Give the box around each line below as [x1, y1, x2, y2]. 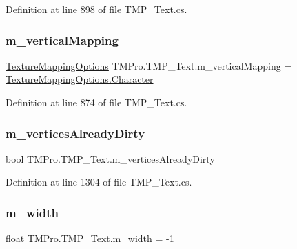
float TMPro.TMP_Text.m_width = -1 [6, 231, 174, 246]
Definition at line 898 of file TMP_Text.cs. [6, 2, 187, 16]
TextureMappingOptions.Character [6, 72, 154, 86]
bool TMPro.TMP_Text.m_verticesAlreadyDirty [6, 151, 215, 166]
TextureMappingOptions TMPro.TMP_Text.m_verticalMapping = [6, 58, 292, 72]
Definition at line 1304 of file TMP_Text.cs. [6, 175, 192, 189]
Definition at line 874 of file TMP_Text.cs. [6, 95, 187, 109]
